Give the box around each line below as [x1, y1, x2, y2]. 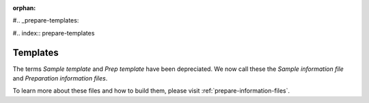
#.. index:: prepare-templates [12, 29, 95, 37]
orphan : [12, 4, 36, 12]
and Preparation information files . [12, 74, 108, 83]
